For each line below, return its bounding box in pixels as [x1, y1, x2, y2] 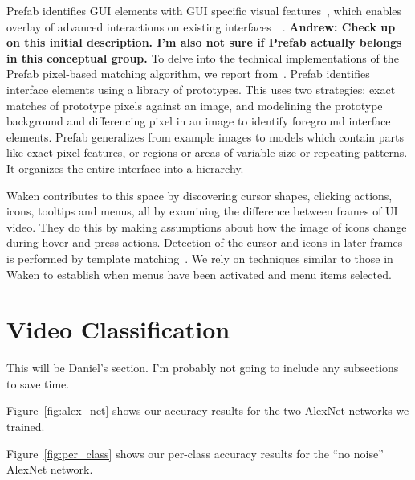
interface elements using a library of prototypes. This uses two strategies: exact [6, 80, 396, 97]
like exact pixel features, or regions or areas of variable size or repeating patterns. [6, 144, 408, 161]
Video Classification [6, 313, 230, 346]
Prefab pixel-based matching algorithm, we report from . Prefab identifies [6, 65, 370, 82]
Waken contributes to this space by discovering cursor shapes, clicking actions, [6, 187, 393, 203]
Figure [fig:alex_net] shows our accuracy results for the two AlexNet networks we [6, 402, 409, 419]
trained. [6, 418, 45, 434]
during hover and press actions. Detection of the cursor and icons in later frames [6, 234, 403, 251]
